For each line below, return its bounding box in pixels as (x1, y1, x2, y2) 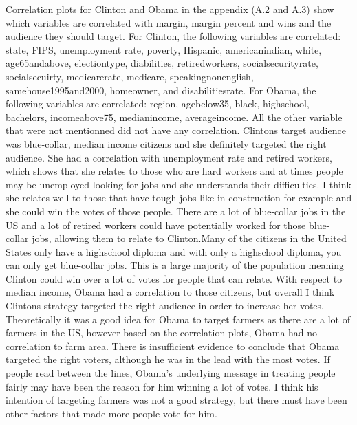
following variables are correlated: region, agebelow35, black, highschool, (6, 96, 310, 111)
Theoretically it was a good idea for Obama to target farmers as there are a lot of (6, 312, 350, 326)
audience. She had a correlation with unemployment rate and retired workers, (6, 150, 332, 164)
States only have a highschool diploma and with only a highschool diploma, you (6, 244, 342, 259)
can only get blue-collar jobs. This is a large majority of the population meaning (6, 258, 344, 272)
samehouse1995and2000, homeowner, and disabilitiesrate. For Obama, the (6, 83, 316, 97)
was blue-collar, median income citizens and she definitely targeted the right (6, 136, 327, 151)
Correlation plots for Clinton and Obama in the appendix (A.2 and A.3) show (6, 2, 334, 16)
